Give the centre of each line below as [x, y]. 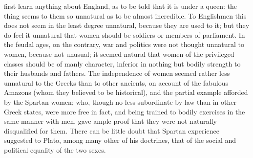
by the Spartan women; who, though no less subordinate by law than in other [120, 102]
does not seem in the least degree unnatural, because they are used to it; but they [127, 25]
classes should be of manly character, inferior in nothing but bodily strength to [122, 63]
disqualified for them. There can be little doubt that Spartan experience [112, 130]
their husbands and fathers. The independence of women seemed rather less [117, 73]
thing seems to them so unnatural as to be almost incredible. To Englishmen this [125, 15]
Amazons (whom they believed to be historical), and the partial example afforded [126, 92]
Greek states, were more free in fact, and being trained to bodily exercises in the [125, 111]
